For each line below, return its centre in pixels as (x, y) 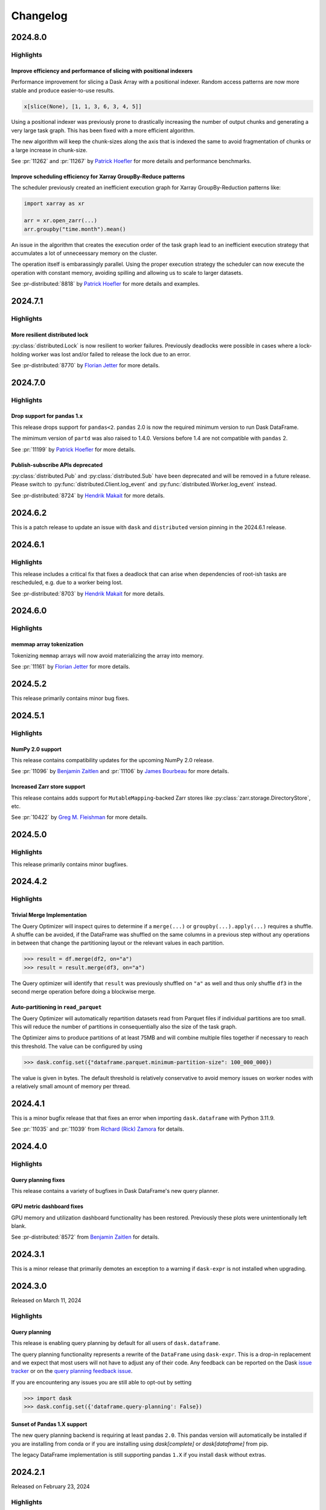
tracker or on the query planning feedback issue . (72, 1371)
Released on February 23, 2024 (50, 1486)
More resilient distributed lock (50, 335)
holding (21, 354)
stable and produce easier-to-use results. (63, 90)
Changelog (39, 16)
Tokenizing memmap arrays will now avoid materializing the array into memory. (107, 655)
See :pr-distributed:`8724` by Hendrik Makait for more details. (88, 495)
